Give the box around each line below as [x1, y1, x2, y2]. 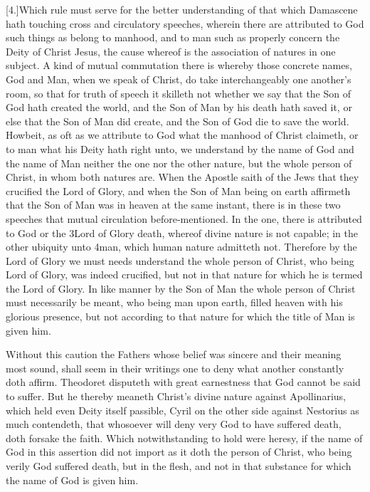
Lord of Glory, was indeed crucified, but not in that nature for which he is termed [6, 267, 363, 282]
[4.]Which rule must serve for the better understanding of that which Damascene [6, 2, 358, 16]
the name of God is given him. [6, 472, 139, 487]
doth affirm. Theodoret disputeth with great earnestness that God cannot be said [6, 375, 361, 389]
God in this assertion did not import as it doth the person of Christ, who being [6, 444, 352, 459]
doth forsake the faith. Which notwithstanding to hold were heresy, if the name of [6, 430, 363, 445]
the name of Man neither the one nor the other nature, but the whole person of [6, 155, 352, 170]
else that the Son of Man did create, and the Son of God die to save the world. [6, 113, 349, 128]
